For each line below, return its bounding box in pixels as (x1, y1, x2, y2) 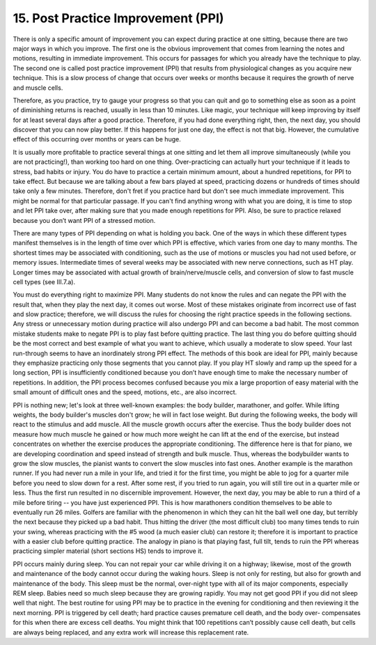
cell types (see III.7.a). (13, 277, 76, 286)
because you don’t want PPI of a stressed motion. (13, 216, 156, 224)
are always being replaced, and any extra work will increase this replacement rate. (13, 628, 249, 637)
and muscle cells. (13, 84, 63, 92)
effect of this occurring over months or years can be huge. (13, 135, 181, 143)
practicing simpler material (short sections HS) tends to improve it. (13, 547, 203, 555)
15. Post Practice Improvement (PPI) (13, 10, 224, 26)
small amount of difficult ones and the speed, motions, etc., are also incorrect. (13, 388, 237, 396)
